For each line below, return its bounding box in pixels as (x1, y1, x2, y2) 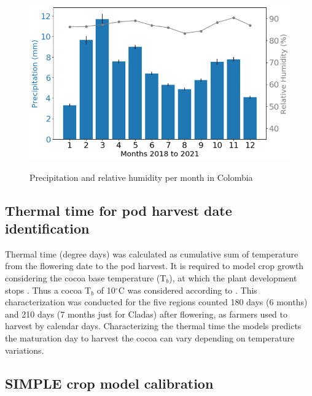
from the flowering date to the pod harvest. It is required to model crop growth (5, 259, 304, 272)
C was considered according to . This (118, 283, 257, 296)
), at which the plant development (169, 272, 297, 284)
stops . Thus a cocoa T (5, 283, 92, 296)
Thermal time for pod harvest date (5, 200, 232, 219)
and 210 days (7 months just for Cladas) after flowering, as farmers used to (5, 307, 287, 320)
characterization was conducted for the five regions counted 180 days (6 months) (5, 295, 308, 308)
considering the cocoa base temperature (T (5, 272, 166, 284)
